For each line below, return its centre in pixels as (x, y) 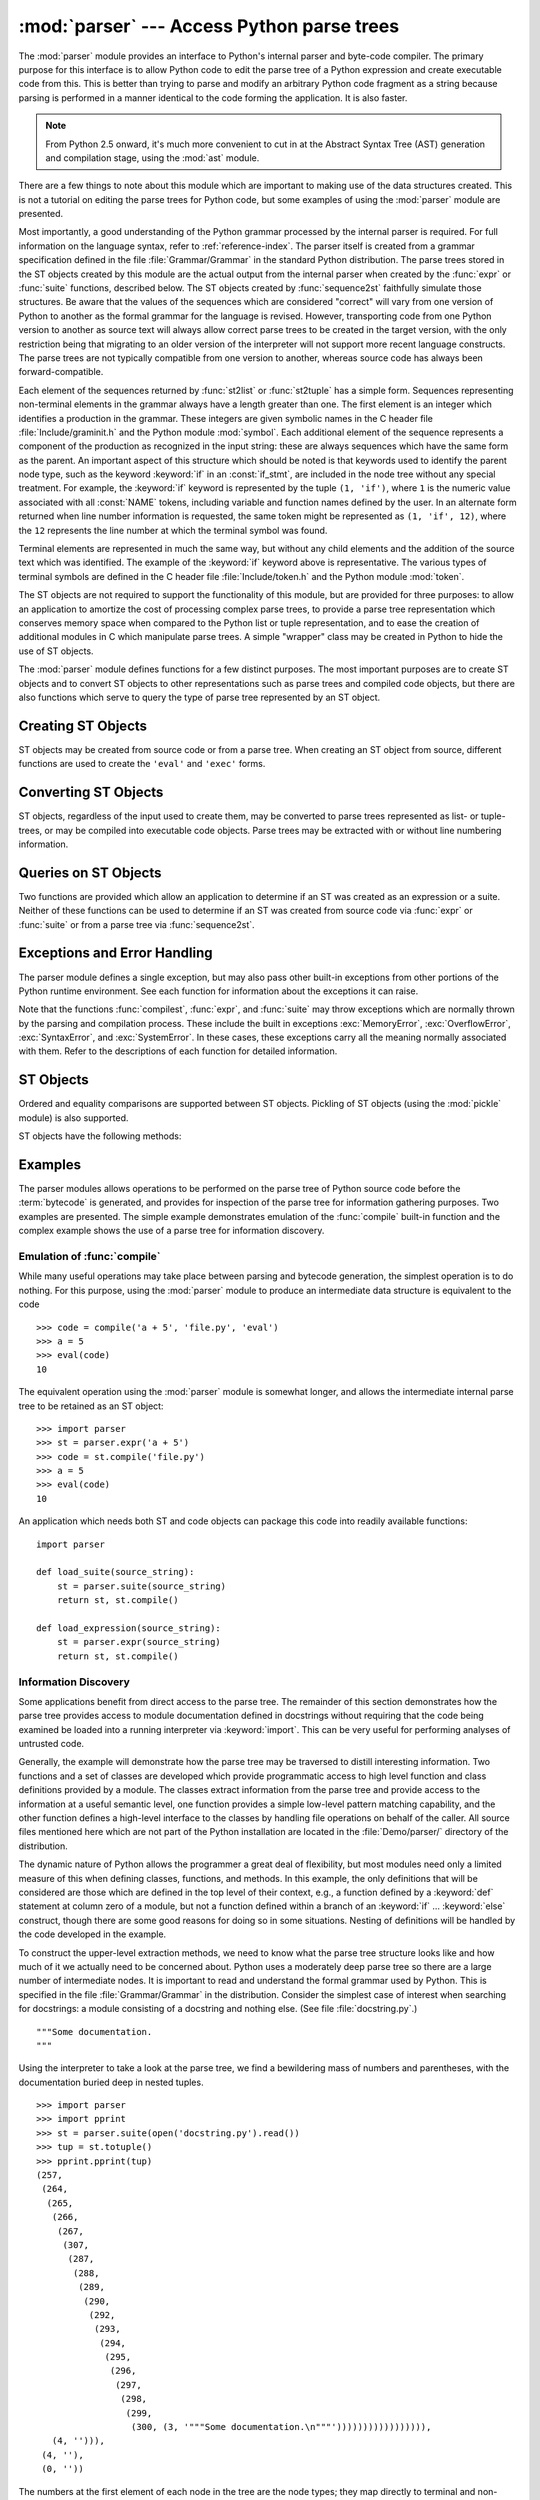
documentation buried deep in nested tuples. (111, 2082)
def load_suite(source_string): (115, 1572)
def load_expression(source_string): (129, 1628)
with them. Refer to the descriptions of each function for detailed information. (178, 1051)
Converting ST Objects (91, 792)
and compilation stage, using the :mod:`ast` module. (152, 157)
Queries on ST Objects (90, 872)
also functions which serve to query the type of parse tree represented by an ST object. (199, 697)
